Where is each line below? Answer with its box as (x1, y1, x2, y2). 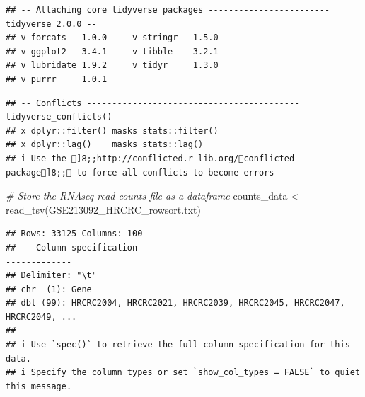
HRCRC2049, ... (6, 311, 77, 322)
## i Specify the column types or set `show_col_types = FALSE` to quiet (6, 367, 361, 378)
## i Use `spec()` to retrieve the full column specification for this (6, 340, 350, 350)
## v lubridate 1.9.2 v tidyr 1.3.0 (6, 60, 219, 71)
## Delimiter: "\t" (6, 270, 97, 281)
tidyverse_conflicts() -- (6, 112, 127, 122)
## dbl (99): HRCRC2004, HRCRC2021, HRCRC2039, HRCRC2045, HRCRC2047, (6, 298, 345, 309)
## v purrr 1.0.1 (6, 74, 108, 84)
